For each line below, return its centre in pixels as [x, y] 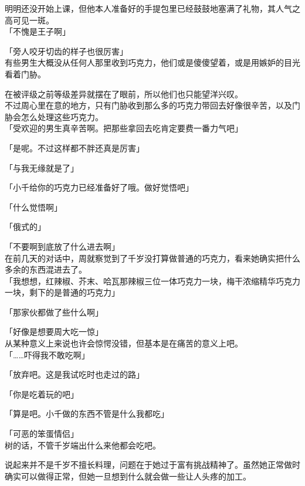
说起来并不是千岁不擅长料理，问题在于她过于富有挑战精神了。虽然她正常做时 [152, 465]
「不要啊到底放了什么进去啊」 [62, 246]
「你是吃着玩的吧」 [42, 394]
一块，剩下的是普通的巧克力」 [62, 292]
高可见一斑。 [29, 20]
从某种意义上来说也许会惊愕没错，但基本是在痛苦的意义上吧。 [124, 343]
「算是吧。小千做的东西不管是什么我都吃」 [87, 414]
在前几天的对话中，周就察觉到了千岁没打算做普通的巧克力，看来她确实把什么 [152, 258]
